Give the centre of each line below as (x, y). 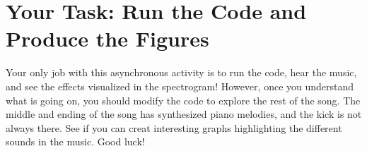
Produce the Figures (107, 38)
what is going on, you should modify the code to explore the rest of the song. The (183, 100)
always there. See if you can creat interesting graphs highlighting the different (174, 127)
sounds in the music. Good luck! (75, 141)
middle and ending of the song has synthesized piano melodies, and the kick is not (184, 114)
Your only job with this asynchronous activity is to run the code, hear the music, (181, 72)
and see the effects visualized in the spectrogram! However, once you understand (180, 86)
